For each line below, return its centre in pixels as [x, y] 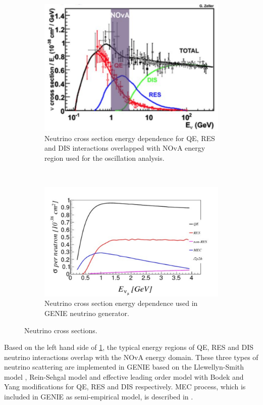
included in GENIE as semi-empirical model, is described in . [99, 397]
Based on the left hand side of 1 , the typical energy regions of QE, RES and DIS [129, 347]
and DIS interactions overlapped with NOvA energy [125, 148]
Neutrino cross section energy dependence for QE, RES [130, 138]
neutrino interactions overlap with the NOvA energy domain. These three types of [131, 357]
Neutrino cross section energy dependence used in [121, 303]
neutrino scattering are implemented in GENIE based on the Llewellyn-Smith [124, 367]
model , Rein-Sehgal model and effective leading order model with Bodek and [124, 376]
